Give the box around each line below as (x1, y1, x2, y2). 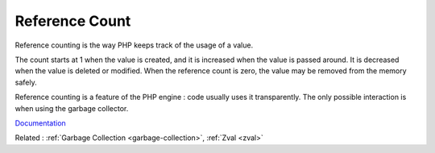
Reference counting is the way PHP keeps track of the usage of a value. (14, 40, 254, 50)
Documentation (14, 118, 66, 128)
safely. (14, 77, 37, 87)
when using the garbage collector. (14, 103, 129, 113)
